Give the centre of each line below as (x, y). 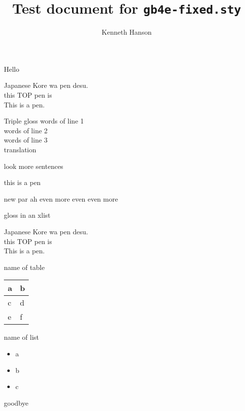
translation (20, 149)
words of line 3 (26, 140)
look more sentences (34, 166)
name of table (24, 267)
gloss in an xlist (27, 215)
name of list (22, 337)
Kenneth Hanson (127, 32)
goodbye (16, 402)
